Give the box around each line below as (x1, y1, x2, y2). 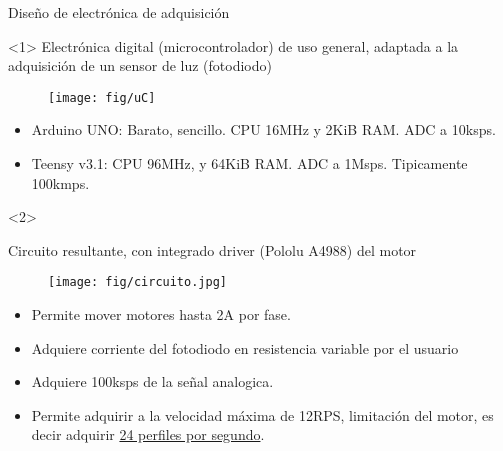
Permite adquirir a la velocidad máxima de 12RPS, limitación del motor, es (31, 404, 494, 425)
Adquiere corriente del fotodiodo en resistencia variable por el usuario (31, 337, 459, 358)
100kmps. (31, 172, 90, 193)
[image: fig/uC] (48, 90, 156, 105)
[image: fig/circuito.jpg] (48, 275, 227, 290)
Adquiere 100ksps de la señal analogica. (31, 371, 274, 392)
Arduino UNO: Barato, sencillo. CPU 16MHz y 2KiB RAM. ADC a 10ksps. (31, 119, 496, 140)
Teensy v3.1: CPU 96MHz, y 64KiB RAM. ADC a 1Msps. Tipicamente (31, 153, 468, 174)
